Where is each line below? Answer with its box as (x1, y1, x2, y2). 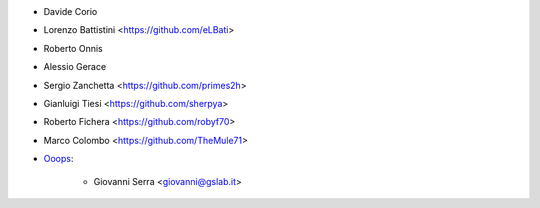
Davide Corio (43, 6, 98, 17)
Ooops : (43, 153, 74, 165)
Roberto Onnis (43, 42, 104, 54)
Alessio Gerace (43, 61, 107, 73)
